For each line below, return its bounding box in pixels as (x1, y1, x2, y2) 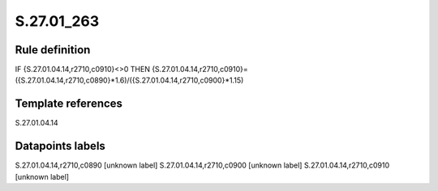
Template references (15, 97, 123, 111)
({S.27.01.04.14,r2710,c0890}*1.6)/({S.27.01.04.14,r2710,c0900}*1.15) (15, 75, 244, 85)
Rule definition (15, 43, 91, 57)
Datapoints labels (15, 139, 105, 153)
